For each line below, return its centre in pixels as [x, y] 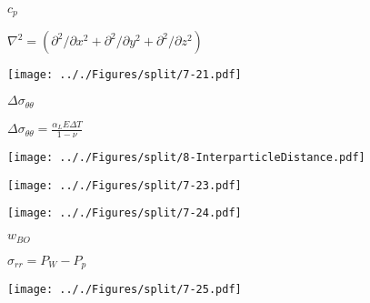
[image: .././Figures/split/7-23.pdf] [125, 185]
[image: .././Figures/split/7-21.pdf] [125, 75]
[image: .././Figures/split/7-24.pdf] [125, 213]
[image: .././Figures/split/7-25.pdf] [125, 289]
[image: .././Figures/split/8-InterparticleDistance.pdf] [186, 158]
